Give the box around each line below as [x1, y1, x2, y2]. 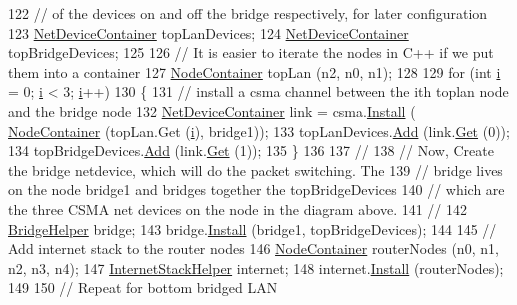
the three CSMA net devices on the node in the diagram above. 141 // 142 [8, 198, 468, 219]
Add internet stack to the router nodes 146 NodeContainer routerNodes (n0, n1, [8, 238, 499, 259]
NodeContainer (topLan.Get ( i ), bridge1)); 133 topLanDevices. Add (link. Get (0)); [8, 120, 510, 141]
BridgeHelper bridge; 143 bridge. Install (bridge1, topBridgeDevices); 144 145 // [8, 218, 497, 239]
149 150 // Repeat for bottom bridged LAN [8, 277, 278, 298]
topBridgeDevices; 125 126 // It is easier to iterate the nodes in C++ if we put [8, 42, 494, 63]
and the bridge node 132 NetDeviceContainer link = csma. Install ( [8, 100, 416, 121]
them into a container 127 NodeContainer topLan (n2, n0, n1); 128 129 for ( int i [8, 61, 501, 82]
